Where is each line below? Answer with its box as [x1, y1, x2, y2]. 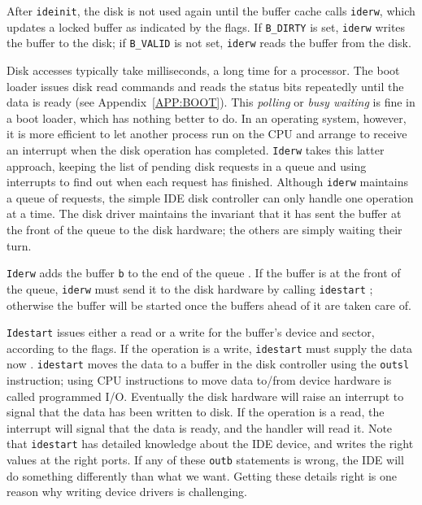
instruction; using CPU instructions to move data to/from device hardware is [7, 372, 392, 389]
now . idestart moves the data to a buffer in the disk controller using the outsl [7, 355, 410, 372]
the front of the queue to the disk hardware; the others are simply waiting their [7, 221, 402, 238]
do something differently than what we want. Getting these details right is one [7, 467, 397, 484]
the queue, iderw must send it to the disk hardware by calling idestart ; [7, 280, 373, 297]
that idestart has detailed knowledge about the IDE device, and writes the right [7, 435, 414, 452]
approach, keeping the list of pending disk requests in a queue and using [7, 157, 367, 174]
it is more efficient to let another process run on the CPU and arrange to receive [7, 125, 407, 142]
